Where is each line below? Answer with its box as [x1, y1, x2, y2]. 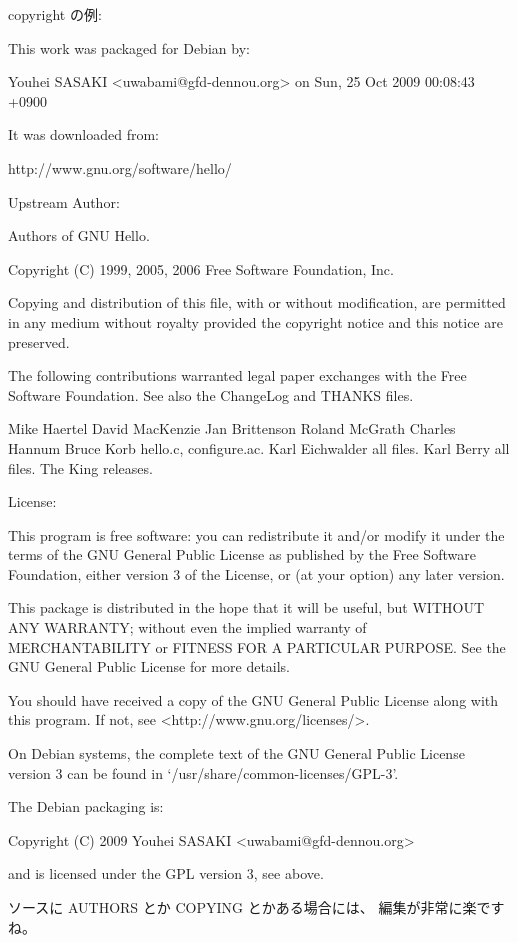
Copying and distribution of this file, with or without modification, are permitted [8, 292, 506, 313]
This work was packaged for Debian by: [8, 37, 250, 58]
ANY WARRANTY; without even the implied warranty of [8, 617, 367, 638]
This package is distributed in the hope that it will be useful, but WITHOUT [8, 597, 484, 618]
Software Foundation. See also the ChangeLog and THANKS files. [8, 384, 414, 405]
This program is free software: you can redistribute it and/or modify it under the [8, 524, 505, 545]
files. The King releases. [8, 457, 153, 478]
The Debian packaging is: [8, 796, 164, 817]
